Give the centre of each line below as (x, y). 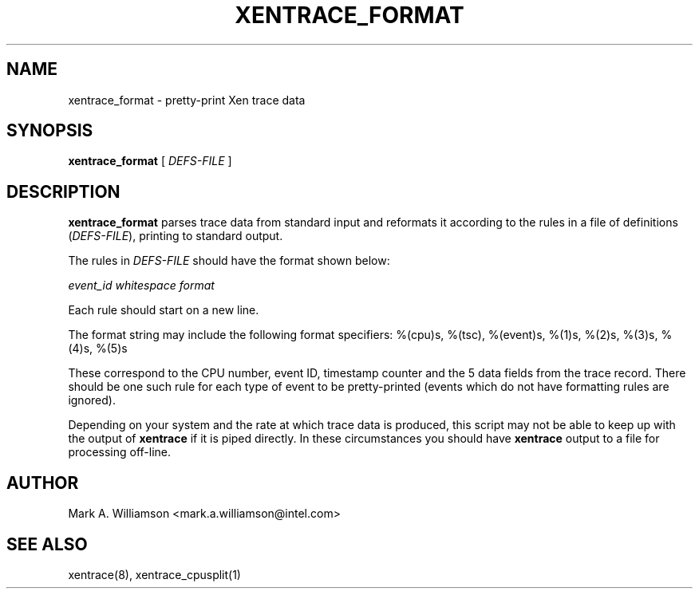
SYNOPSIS (50, 131)
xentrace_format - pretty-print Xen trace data (187, 100)
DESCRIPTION (63, 191)
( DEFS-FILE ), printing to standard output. (176, 236)
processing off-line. (120, 452)
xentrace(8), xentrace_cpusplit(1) (154, 574)
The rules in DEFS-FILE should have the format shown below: (229, 261)
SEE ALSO (47, 544)
